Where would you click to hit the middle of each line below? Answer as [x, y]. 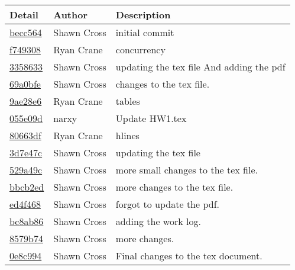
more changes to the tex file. [174, 187]
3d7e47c [26, 152]
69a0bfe [25, 84]
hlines [127, 135]
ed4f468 [25, 204]
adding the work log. [158, 221]
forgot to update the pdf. [168, 204]
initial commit [145, 32]
